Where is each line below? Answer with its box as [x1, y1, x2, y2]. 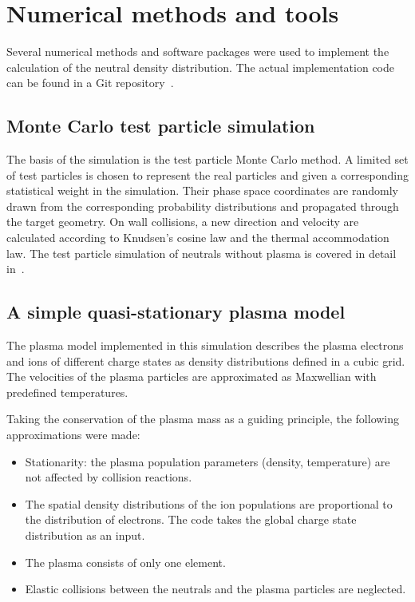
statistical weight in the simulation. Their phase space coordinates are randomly [6, 182, 398, 199]
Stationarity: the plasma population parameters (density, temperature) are [25, 453, 390, 469]
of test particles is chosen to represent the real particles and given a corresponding [6, 166, 409, 183]
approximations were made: [6, 426, 140, 443]
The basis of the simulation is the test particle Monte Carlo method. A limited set [6, 151, 409, 168]
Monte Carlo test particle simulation [6, 113, 315, 138]
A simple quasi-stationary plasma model [6, 299, 346, 324]
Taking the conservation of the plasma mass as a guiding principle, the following [6, 410, 400, 427]
